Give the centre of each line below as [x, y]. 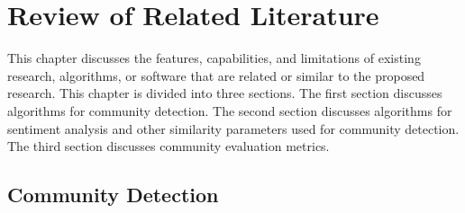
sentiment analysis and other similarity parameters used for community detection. [233, 128]
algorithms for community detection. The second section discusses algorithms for [230, 110]
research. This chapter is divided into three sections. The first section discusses [225, 93]
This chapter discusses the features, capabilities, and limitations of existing [214, 58]
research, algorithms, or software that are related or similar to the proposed [216, 75]
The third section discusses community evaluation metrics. [169, 146]
